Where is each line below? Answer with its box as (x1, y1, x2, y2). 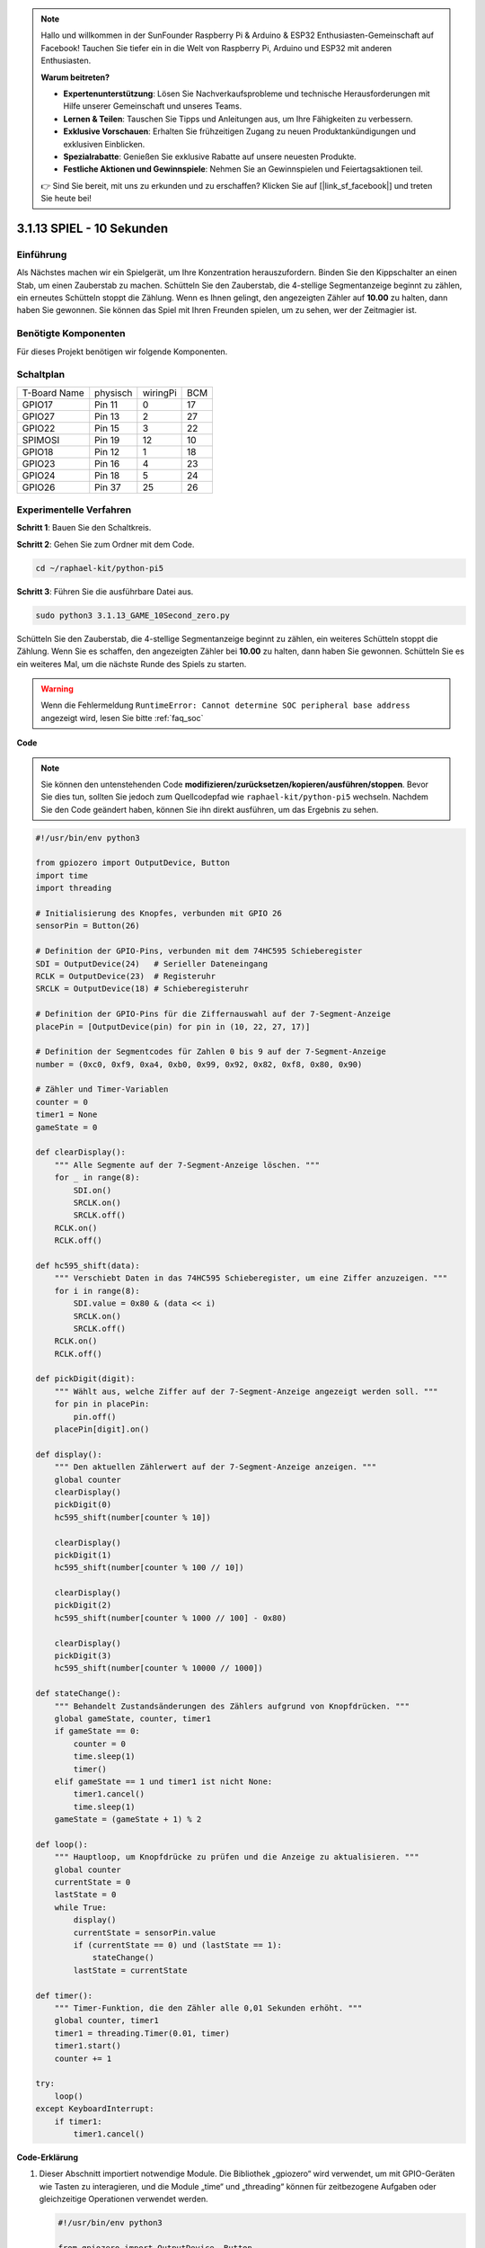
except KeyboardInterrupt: (35, 2104, 154, 2114)
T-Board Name (22, 387, 84, 399)
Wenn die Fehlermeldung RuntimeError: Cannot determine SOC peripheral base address (40, 700, 410, 710)
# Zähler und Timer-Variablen (35, 1084, 169, 1094)
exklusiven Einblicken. (63, 138, 145, 149)
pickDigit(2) (54, 1601, 112, 1610)
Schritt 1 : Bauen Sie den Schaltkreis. (16, 522, 152, 533)
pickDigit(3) (54, 1651, 112, 1661)
